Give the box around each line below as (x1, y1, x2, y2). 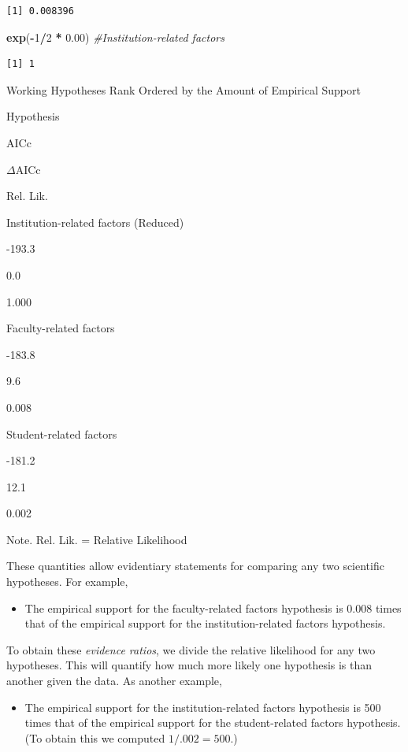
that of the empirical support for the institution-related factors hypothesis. (24, 615, 386, 632)
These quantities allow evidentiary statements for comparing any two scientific (6, 558, 384, 574)
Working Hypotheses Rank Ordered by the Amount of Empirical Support (6, 81, 361, 98)
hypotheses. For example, (6, 573, 128, 590)
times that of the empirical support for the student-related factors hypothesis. (24, 714, 401, 731)
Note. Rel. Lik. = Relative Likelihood (6, 531, 187, 547)
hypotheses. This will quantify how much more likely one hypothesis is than (6, 657, 373, 673)
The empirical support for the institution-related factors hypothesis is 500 (24, 698, 381, 715)
